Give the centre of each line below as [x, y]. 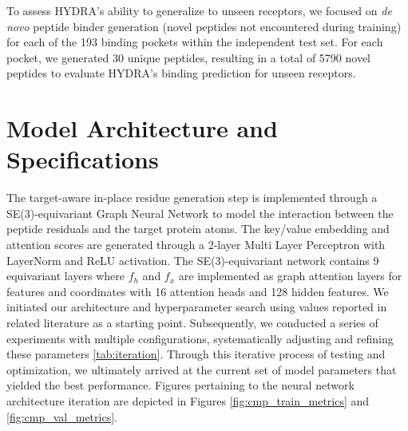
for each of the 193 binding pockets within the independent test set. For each [195, 42]
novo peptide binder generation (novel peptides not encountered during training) [204, 26]
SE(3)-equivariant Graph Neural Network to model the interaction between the [200, 213]
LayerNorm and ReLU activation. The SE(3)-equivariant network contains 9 [193, 260]
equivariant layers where [65, 276]
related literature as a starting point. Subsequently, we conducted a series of [192, 323]
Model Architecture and [142, 128]
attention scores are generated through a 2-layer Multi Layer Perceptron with [196, 245]
